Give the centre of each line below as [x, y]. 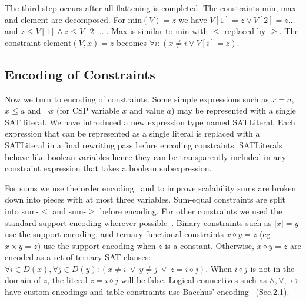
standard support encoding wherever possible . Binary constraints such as [138, 222]
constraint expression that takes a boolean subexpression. [108, 168]
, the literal [67, 280]
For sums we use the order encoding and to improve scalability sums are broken [151, 187]
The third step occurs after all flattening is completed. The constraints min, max [151, 8]
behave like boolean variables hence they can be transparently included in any [146, 156]
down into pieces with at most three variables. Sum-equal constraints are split [145, 199]
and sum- [69, 210]
